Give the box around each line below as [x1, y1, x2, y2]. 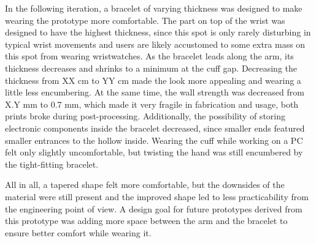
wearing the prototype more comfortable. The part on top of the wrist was [5, 13, 285, 26]
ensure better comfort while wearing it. [5, 226, 152, 239]
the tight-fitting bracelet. [5, 157, 99, 170]
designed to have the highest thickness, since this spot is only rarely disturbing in [5, 26, 311, 39]
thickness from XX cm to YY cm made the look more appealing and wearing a [5, 73, 301, 86]
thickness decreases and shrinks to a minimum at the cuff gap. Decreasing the [5, 61, 298, 74]
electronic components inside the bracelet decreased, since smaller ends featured [5, 121, 305, 134]
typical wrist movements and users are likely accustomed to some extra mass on [5, 37, 306, 50]
